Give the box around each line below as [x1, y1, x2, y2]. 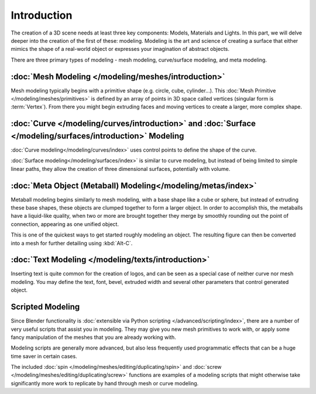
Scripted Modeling [11, 302, 80, 312]
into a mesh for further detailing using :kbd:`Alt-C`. [11, 239, 133, 246]
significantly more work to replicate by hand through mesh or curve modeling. [11, 379, 199, 386]
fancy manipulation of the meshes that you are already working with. [11, 334, 177, 341]
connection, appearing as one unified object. [11, 220, 119, 228]
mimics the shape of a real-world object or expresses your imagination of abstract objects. [11, 46, 229, 53]
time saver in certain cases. [11, 352, 77, 359]
